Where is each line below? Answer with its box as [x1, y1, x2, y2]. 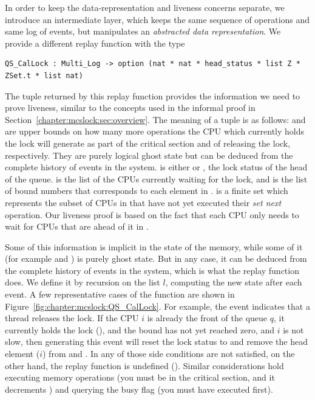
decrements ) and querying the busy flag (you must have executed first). [5, 382, 273, 395]
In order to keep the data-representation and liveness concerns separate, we [5, 1, 285, 13]
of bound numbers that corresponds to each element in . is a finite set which [5, 184, 288, 197]
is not [283, 323, 304, 336]
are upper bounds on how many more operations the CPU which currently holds [5, 125, 305, 138]
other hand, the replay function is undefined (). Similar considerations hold [5, 359, 284, 372]
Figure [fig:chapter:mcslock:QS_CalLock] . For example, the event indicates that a [5, 299, 310, 312]
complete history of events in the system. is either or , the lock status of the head [5, 161, 308, 173]
